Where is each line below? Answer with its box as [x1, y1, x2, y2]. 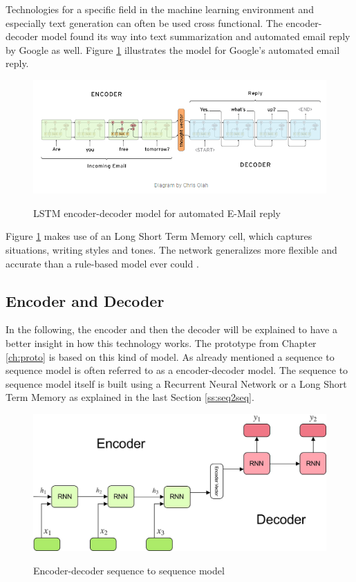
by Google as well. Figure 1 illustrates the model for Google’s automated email [6, 42, 340, 57]
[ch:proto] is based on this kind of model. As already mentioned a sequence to [6, 349, 335, 364]
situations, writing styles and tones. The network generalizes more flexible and [6, 242, 337, 256]
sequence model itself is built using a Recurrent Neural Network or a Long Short [6, 376, 347, 391]
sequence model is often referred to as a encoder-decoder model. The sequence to [6, 363, 348, 377]
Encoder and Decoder [6, 290, 165, 311]
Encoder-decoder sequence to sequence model [33, 563, 225, 577]
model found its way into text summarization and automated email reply [41, 29, 350, 44]
